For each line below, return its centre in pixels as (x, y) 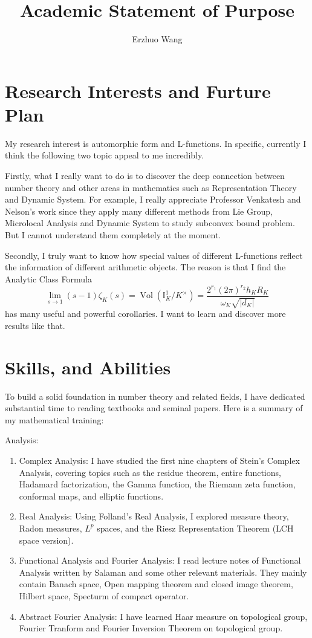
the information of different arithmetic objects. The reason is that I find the (145, 267)
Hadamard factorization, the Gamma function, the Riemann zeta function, (157, 484)
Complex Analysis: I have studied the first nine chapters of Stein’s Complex (159, 461)
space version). (46, 540)
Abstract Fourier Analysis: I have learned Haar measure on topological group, (163, 616)
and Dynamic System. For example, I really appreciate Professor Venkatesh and (153, 199)
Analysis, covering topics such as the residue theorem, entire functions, (150, 472)
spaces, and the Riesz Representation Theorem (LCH (195, 528)
